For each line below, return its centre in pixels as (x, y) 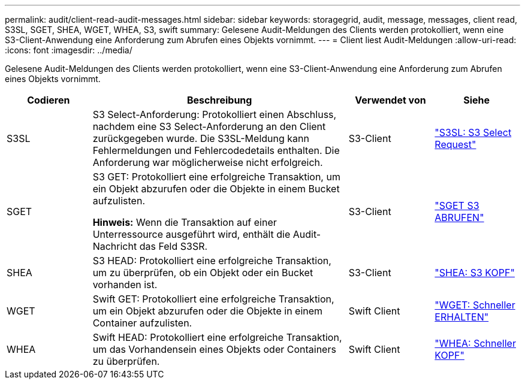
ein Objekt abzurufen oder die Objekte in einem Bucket (216, 189)
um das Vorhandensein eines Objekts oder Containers (214, 349)
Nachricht (115, 246)
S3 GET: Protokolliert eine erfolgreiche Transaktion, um (216, 177)
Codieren (49, 100)
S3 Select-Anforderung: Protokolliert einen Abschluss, (215, 114)
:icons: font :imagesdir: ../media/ (69, 50)
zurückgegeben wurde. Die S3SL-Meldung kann (201, 138)
